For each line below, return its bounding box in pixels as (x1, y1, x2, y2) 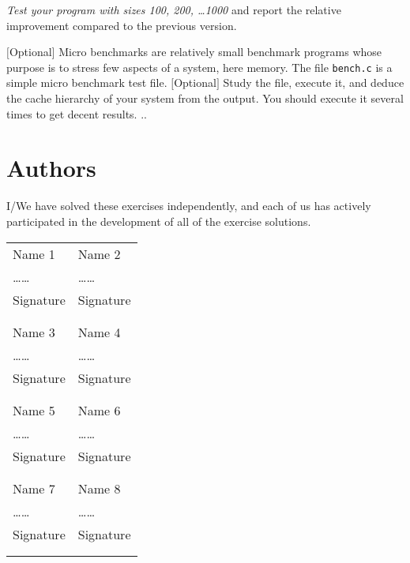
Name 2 (77, 244, 121, 263)
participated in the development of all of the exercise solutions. (6, 212, 311, 229)
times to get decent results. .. (6, 105, 147, 122)
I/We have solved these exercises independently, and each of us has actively (6, 197, 371, 214)
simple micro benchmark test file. (6, 74, 167, 91)
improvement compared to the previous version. (6, 17, 237, 33)
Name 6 (77, 400, 121, 419)
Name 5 (13, 400, 55, 419)
